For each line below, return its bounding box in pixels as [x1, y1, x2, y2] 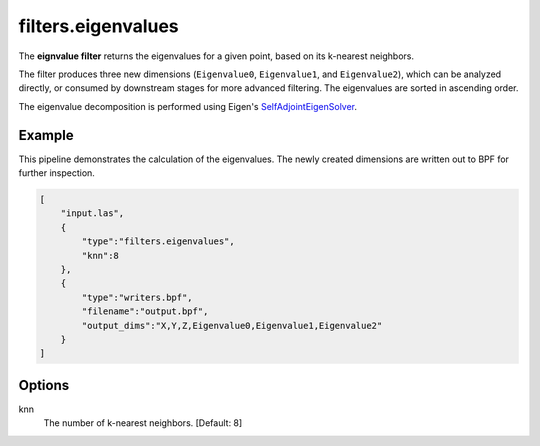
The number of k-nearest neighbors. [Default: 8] [43, 417, 243, 429]
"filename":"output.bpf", [81, 306, 209, 317]
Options [18, 376, 70, 394]
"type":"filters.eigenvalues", [81, 236, 235, 247]
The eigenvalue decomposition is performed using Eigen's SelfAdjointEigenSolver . [18, 100, 358, 112]
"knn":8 [81, 250, 120, 261]
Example [18, 126, 74, 144]
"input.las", [60, 208, 125, 219]
